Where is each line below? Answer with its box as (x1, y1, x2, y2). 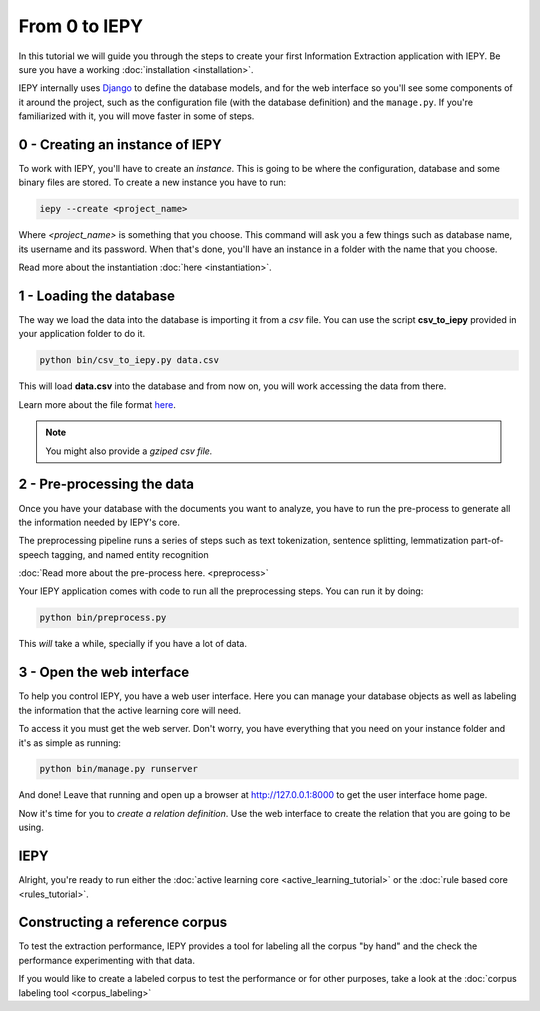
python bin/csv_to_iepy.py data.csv (39, 355, 220, 366)
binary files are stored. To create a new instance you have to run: (18, 176, 287, 189)
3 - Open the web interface (18, 664, 190, 681)
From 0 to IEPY (18, 15, 144, 37)
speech (18, 548, 50, 560)
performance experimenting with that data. (18, 954, 195, 966)
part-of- (470, 535, 504, 547)
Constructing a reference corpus (18, 914, 228, 931)
